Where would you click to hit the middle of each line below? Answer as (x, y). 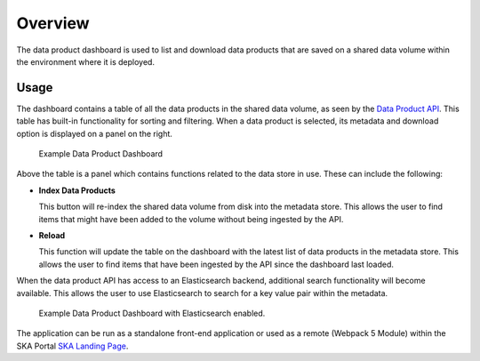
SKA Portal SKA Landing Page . (72, 346)
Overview (53, 23)
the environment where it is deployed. (86, 61)
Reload (52, 235)
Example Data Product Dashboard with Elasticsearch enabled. (152, 313)
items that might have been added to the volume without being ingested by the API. (191, 219)
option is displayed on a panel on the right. (95, 133)
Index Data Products (77, 190)
